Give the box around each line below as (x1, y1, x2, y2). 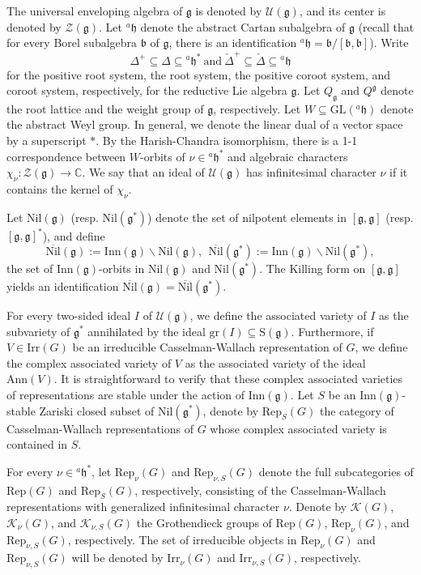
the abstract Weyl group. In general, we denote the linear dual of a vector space (6, 116, 403, 133)
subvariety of (6, 322, 70, 339)
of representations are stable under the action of (6, 385, 245, 402)
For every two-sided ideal (6, 306, 131, 323)
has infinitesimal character (246, 164, 376, 181)
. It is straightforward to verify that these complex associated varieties (53, 370, 403, 387)
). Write (369, 34, 409, 51)
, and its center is (299, 2, 386, 19)
